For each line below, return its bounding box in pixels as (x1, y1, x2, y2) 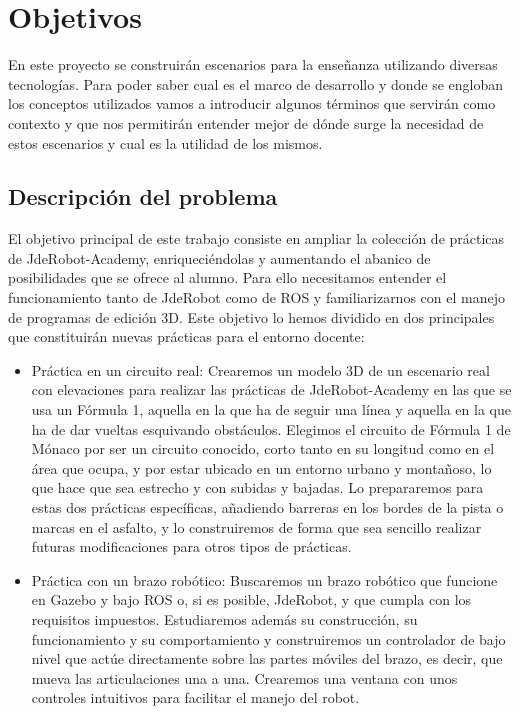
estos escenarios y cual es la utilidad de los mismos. (8, 132, 323, 153)
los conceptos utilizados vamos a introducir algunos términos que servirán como (8, 93, 496, 114)
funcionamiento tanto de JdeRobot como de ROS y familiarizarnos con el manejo (8, 287, 505, 308)
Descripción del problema (8, 181, 278, 212)
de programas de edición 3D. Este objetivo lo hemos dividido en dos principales (8, 306, 495, 327)
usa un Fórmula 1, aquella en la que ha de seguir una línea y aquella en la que (31, 399, 511, 420)
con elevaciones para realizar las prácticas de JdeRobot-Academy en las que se (31, 379, 512, 400)
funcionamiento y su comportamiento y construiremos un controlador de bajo (31, 628, 506, 649)
